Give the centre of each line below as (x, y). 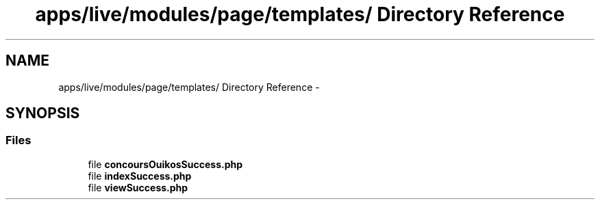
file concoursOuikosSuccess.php (165, 164)
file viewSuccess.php (138, 187)
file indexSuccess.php (140, 176)
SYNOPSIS (43, 113)
